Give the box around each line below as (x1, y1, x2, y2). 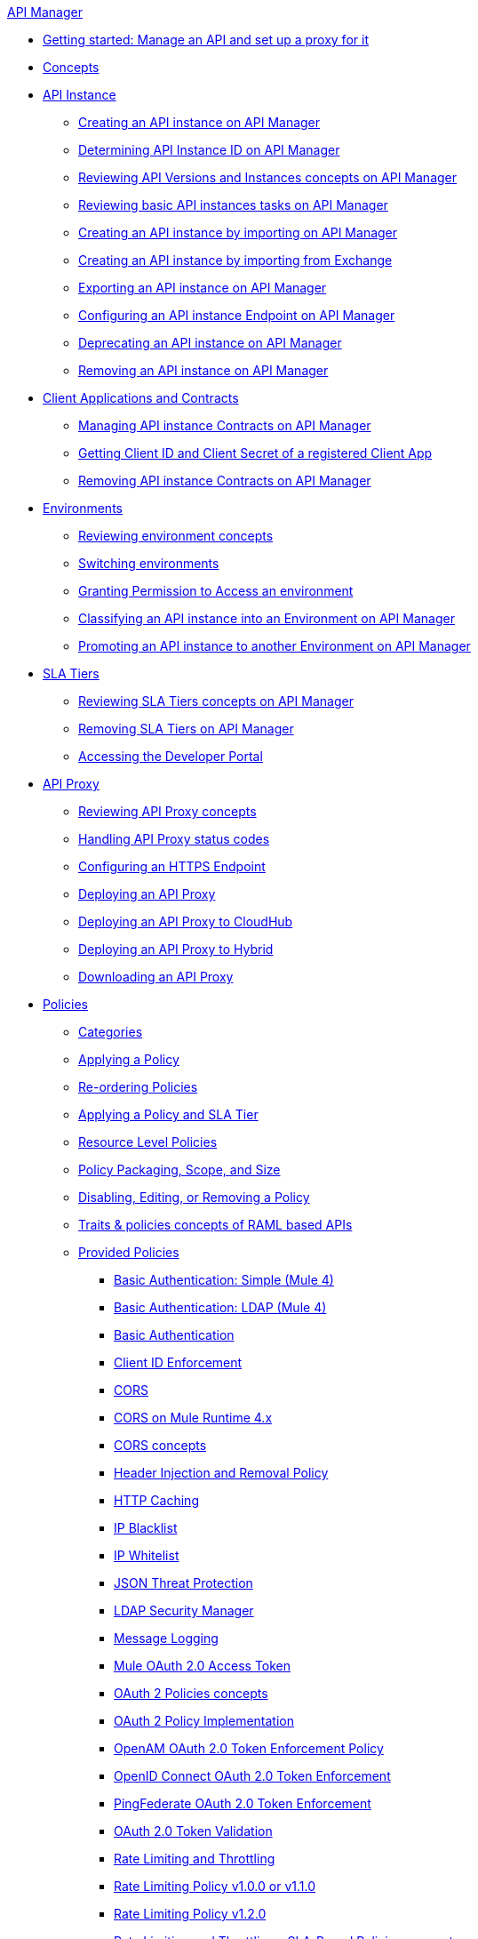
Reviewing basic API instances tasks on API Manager (78, 197, 388, 212)
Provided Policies (78, 1245, 179, 1260)
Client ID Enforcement (114, 1355, 243, 1370)
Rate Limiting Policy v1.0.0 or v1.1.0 (114, 1879, 316, 1894)
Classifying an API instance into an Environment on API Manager (78, 611, 455, 626)
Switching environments (78, 556, 219, 571)
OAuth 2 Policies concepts (114, 1686, 268, 1701)
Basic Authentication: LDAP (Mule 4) (114, 1300, 327, 1315)
